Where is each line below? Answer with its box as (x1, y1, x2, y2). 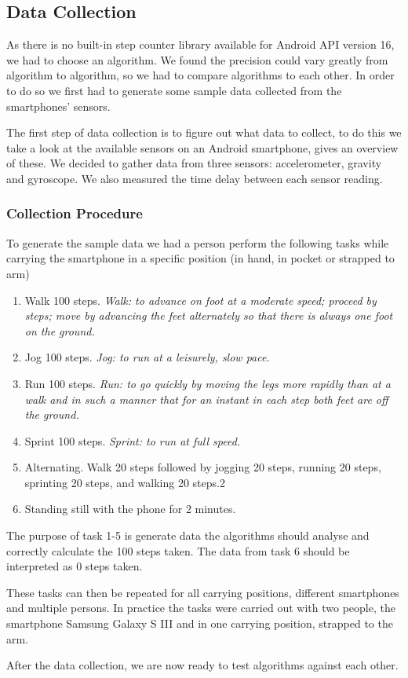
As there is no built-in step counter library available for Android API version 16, (6, 36, 395, 53)
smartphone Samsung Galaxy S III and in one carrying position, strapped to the (6, 615, 393, 632)
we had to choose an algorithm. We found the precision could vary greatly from (6, 51, 388, 68)
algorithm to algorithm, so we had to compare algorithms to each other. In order (6, 67, 395, 83)
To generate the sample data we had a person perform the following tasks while (6, 234, 389, 251)
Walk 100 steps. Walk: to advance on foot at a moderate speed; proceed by (24, 291, 377, 308)
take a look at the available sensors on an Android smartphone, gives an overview (6, 139, 399, 156)
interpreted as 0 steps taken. (6, 558, 143, 574)
